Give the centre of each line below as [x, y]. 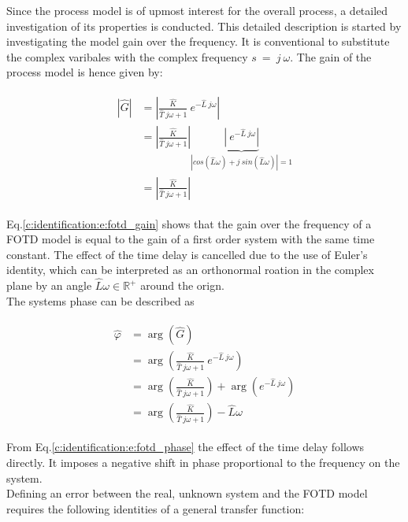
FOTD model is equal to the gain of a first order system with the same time [191, 239]
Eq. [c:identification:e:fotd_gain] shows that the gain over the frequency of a [189, 223]
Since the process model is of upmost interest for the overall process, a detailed [197, 10]
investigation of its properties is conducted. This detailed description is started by [204, 26]
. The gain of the [331, 56]
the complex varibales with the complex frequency [127, 56]
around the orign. [182, 285]
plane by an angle [49, 285]
